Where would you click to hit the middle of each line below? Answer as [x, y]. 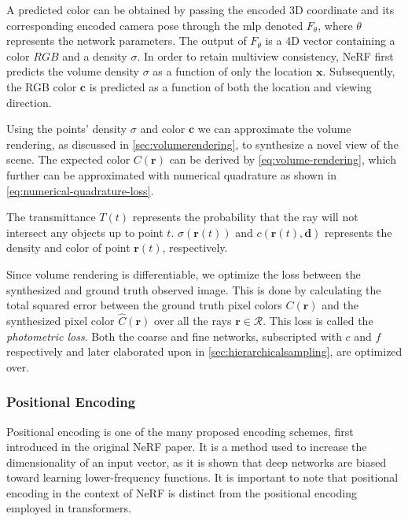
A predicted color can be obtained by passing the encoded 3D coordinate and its [200, 9]
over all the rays [193, 320]
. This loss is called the [318, 320]
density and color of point [68, 248]
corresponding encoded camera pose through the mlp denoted [155, 25]
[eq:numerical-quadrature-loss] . [80, 190]
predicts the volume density [73, 71]
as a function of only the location [233, 71]
